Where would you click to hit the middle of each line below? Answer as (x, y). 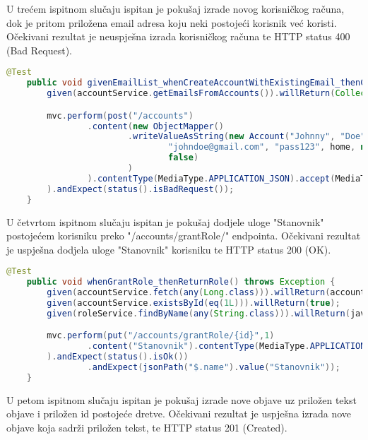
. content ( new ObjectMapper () (155, 126)
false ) (184, 158)
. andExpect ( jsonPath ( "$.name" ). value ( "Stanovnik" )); (214, 367)
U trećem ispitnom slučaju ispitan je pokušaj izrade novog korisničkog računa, (176, 8)
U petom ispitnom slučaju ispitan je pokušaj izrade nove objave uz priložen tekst (182, 399)
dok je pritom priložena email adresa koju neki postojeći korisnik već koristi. (172, 22)
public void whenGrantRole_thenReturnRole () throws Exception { (181, 282)
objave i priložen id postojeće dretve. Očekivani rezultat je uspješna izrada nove (179, 414)
